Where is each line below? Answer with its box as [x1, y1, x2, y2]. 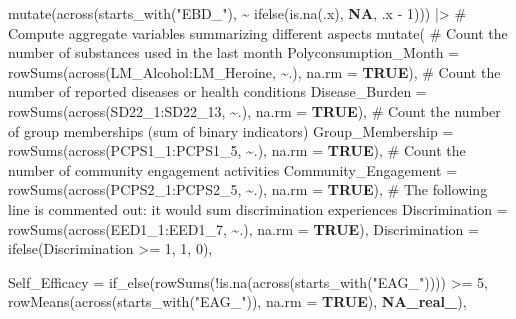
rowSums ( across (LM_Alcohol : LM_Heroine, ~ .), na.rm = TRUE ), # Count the [8, 61, 501, 82]
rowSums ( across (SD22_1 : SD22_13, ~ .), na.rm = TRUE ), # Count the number [8, 100, 501, 121]
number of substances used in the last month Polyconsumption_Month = [8, 42, 460, 63]
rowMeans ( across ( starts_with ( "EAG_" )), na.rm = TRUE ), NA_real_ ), [8, 291, 467, 312]
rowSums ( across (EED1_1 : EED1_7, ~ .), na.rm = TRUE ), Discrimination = [8, 218, 479, 239]
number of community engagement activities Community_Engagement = [8, 159, 458, 180]
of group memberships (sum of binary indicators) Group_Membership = [8, 120, 454, 141]
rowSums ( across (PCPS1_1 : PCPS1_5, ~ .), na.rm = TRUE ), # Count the [8, 140, 466, 161]
